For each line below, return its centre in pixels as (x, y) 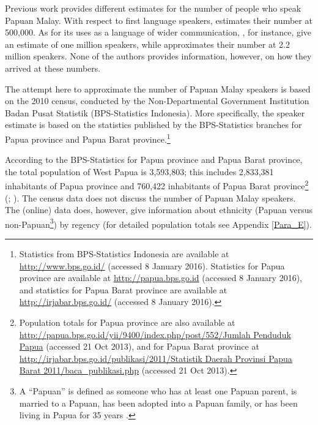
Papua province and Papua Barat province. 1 (88, 138)
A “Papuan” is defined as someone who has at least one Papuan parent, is (158, 391)
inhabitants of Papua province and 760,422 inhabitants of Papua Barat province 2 (157, 185)
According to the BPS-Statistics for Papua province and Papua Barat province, (154, 160)
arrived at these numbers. (53, 68)
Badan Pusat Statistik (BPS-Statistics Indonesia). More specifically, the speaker (155, 112)
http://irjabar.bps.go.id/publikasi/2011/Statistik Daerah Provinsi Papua (156, 358)
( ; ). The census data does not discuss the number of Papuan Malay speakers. (150, 197)
